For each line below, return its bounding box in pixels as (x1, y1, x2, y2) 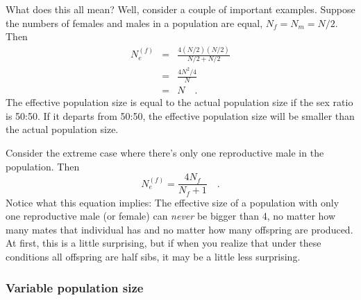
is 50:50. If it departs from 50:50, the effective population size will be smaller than (6, 108, 355, 123)
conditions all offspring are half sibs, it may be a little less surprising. (6, 249, 301, 264)
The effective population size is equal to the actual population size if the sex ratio (6, 95, 353, 109)
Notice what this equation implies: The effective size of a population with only (6, 195, 339, 209)
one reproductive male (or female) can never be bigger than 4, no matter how (6, 209, 336, 223)
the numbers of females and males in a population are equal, (6, 15, 263, 30)
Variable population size (6, 279, 144, 296)
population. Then (6, 159, 80, 173)
